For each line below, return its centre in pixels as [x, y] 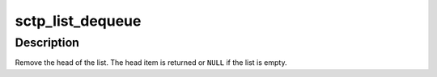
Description [47, 43]
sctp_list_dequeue [78, 21]
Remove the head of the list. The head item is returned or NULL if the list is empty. [151, 63]
